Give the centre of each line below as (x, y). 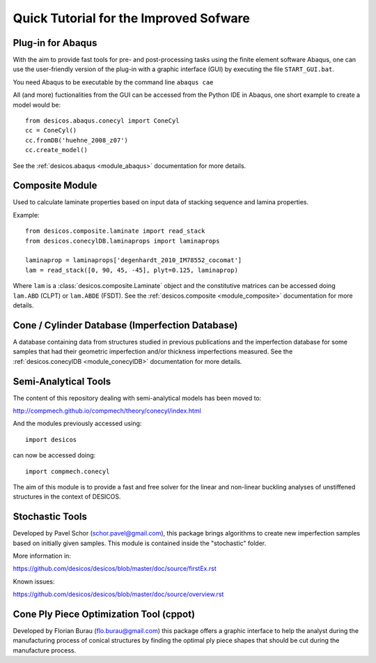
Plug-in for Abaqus (55, 43)
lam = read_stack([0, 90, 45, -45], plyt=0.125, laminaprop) (132, 270)
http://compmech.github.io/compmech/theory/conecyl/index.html (107, 411)
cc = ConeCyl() (51, 130)
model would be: (37, 105)
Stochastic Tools (50, 517)
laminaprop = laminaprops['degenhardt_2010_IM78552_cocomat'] (134, 260)
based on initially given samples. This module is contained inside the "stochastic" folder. (140, 543)
